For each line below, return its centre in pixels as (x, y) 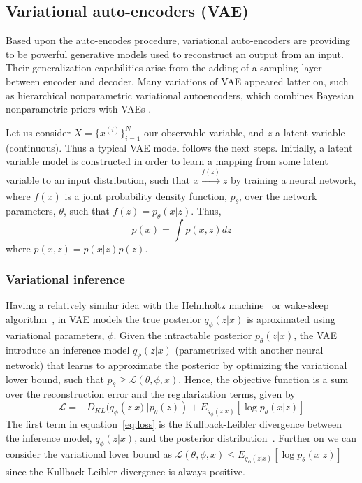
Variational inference (65, 279)
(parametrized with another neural (249, 349)
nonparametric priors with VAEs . (79, 109)
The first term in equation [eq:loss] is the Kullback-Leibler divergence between (174, 424)
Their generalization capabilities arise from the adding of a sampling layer (164, 67)
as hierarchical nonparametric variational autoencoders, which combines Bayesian (180, 95)
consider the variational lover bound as (89, 453)
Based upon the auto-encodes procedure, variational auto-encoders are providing (178, 40)
